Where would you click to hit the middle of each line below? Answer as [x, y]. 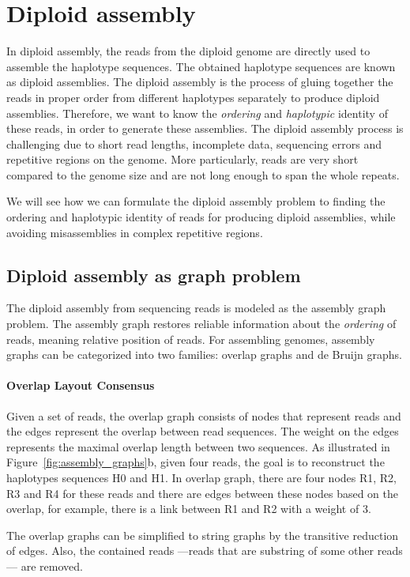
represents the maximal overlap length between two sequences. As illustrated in [198, 446]
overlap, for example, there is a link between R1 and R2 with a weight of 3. [189, 509]
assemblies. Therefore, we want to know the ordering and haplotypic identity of [197, 113]
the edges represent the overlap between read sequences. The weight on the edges [203, 431]
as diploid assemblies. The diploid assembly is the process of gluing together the [200, 82]
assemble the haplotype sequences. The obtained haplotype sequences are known [201, 66]
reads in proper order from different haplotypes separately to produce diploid [193, 97]
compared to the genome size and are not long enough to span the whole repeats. [203, 174]
